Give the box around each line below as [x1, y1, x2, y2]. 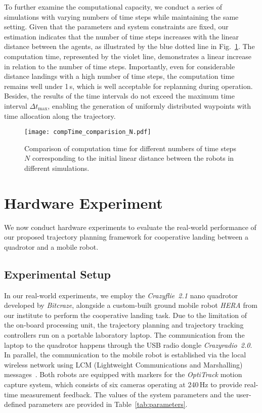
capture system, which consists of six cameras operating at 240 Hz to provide [4, 379, 242, 390]
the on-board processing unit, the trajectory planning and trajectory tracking [4, 319, 244, 330]
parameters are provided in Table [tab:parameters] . [28, 399, 188, 409]
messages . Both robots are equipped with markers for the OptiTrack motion [4, 369, 242, 380]
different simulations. [24, 162, 90, 173]
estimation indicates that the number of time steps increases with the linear [4, 31, 239, 41]
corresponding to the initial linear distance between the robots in [32, 153, 234, 163]
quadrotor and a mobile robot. [4, 241, 99, 252]
